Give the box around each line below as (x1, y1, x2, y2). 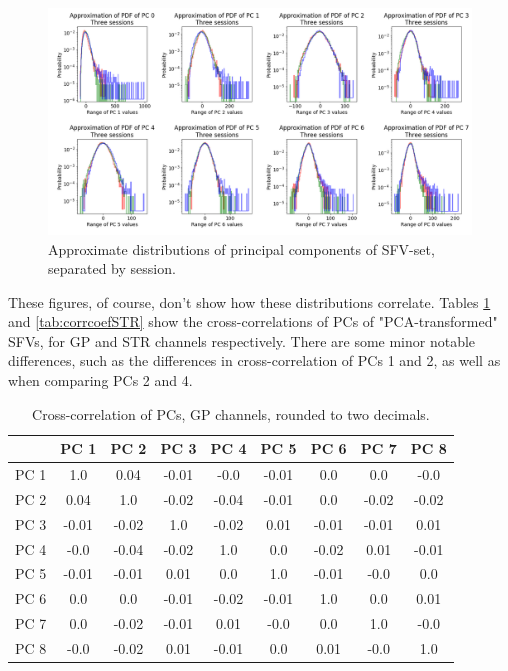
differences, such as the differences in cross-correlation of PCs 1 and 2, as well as (8, 350, 501, 371)
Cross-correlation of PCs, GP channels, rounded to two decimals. (32, 403, 430, 424)
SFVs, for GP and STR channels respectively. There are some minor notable (8, 330, 476, 351)
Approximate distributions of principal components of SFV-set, (48, 238, 435, 259)
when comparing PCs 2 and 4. (8, 370, 193, 391)
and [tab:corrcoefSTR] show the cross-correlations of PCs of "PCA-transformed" (8, 311, 498, 332)
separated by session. (48, 258, 176, 279)
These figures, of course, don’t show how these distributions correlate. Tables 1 (8, 291, 491, 312)
